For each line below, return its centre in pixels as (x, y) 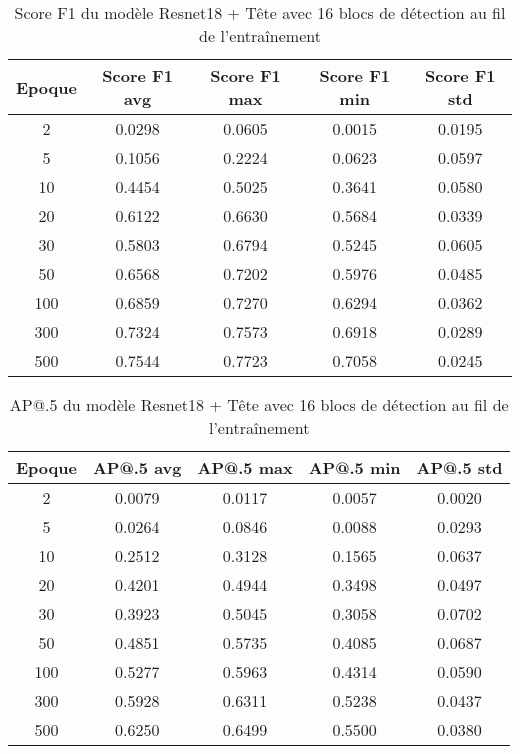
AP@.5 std (459, 467)
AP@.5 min (354, 467)
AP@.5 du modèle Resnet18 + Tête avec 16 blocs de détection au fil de (259, 404)
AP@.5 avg (137, 467)
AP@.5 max (245, 467)
